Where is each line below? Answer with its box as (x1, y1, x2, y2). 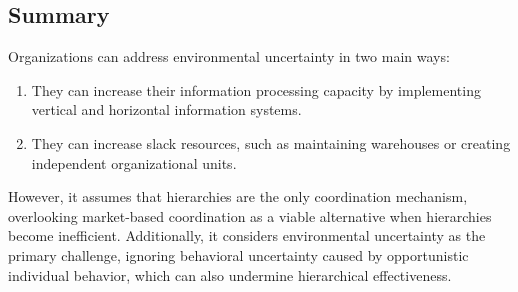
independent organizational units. (31, 152, 237, 173)
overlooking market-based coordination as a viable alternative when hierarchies (8, 205, 492, 226)
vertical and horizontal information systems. (31, 99, 302, 120)
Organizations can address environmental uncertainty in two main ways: (8, 46, 450, 67)
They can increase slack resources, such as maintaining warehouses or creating (31, 132, 511, 153)
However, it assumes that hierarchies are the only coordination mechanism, (8, 186, 468, 207)
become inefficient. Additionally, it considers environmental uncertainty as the (8, 225, 486, 246)
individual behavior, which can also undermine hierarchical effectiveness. (8, 264, 452, 285)
